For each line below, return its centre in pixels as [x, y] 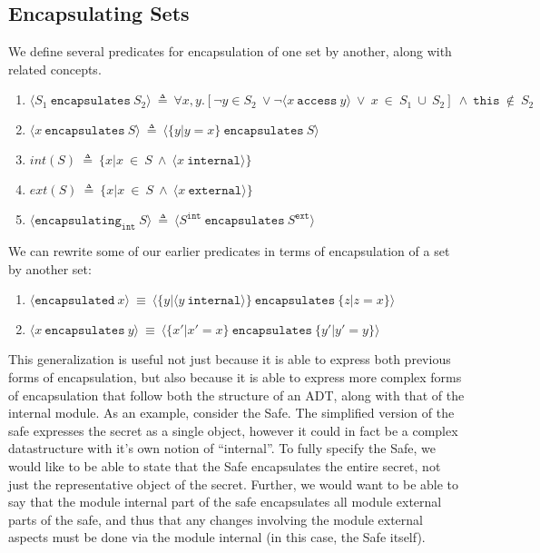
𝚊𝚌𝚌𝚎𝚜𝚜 [317, 101]
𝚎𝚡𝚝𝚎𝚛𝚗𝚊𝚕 [215, 191]
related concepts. [55, 69]
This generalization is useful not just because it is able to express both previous [230, 359]
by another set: [50, 268]
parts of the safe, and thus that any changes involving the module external [216, 519]
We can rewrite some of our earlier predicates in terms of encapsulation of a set [229, 251]
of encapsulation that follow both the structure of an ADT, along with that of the [236, 395]
